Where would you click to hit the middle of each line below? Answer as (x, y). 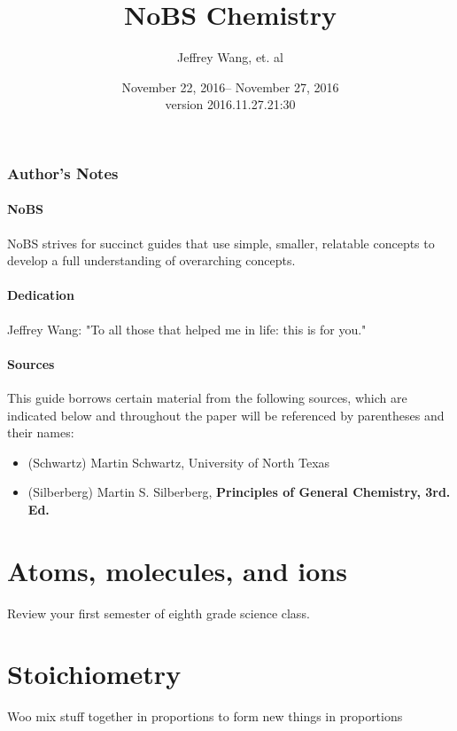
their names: (41, 432)
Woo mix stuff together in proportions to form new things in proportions (205, 716)
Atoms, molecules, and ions (177, 570)
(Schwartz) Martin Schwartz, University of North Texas (179, 462)
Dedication (41, 295)
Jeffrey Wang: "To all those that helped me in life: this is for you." (187, 329)
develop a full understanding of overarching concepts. (151, 260)
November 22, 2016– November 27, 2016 (230, 86)
